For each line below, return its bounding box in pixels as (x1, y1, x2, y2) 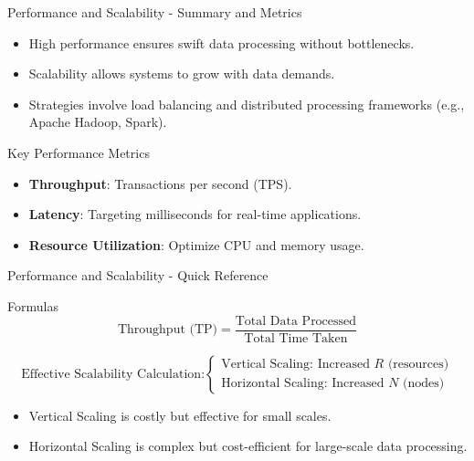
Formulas (7, 296, 58, 315)
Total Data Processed (235, 314, 357, 328)
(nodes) (403, 377, 445, 391)
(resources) (387, 358, 449, 372)
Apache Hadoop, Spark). (28, 112, 167, 131)
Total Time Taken (244, 331, 348, 345)
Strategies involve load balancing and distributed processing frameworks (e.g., (28, 94, 465, 113)
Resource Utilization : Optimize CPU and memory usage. (28, 235, 364, 254)
